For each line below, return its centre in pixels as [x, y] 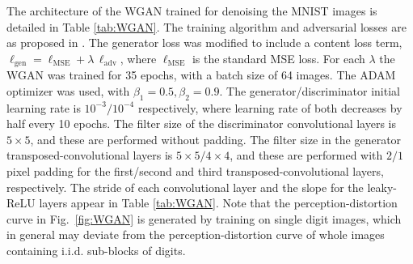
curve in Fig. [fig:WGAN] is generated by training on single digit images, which [204, 218]
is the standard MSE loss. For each [278, 58]
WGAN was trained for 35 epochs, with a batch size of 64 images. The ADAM [201, 75]
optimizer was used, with [68, 90]
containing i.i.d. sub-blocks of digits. [96, 250]
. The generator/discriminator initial [310, 90]
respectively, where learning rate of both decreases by [270, 107]
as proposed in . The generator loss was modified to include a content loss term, [204, 43]
